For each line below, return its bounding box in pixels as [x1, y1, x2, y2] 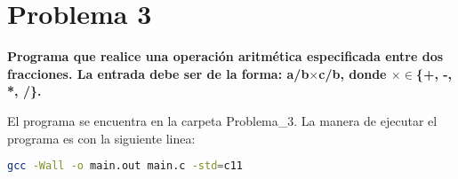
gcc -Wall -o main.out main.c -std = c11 [7, 160, 243, 173]
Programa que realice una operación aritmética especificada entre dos [7, 47, 444, 66]
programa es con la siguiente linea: [7, 128, 196, 147]
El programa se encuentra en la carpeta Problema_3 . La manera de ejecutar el [7, 111, 438, 129]
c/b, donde [318, 64, 387, 82]
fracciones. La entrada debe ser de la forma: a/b [7, 64, 309, 82]
